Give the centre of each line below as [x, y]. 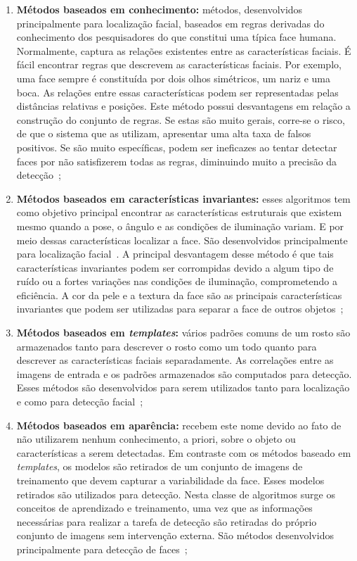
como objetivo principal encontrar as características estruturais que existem [179, 212]
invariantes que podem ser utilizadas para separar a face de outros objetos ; [180, 309]
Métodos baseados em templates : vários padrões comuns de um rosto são [183, 333]
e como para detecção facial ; [80, 402]
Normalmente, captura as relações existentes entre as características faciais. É [184, 50]
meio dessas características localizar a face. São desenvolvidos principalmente [182, 240]
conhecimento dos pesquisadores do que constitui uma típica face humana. [176, 37]
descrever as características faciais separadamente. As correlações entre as [175, 360]
